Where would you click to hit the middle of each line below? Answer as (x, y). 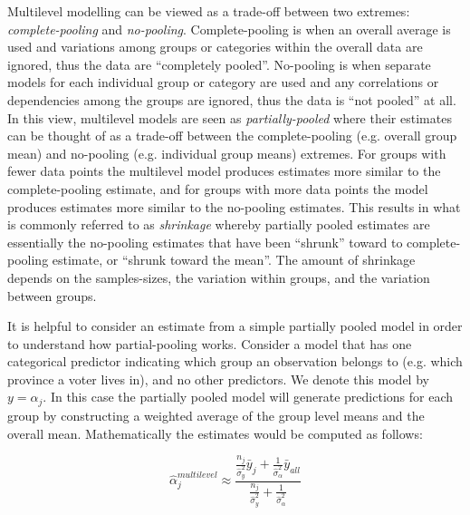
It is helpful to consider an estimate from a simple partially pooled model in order (235, 326)
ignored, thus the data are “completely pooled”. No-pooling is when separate (219, 64)
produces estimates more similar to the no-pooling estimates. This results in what (234, 206)
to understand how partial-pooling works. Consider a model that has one (210, 343)
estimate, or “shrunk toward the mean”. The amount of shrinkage (234, 260)
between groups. (52, 295)
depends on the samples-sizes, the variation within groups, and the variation (219, 277)
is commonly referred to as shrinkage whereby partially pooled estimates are (219, 224)
